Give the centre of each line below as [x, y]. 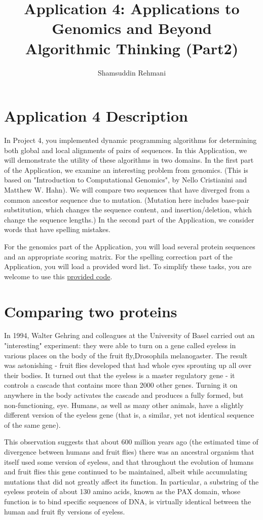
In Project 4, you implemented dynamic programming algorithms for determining [130, 140]
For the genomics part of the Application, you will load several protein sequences [130, 246]
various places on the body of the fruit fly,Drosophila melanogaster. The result [126, 355]
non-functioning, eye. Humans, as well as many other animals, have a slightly [124, 405]
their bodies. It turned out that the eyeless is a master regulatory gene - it [120, 375]
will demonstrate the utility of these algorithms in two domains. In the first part [129, 160]
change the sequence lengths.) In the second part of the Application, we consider [129, 219]
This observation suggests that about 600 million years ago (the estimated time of [131, 442]
